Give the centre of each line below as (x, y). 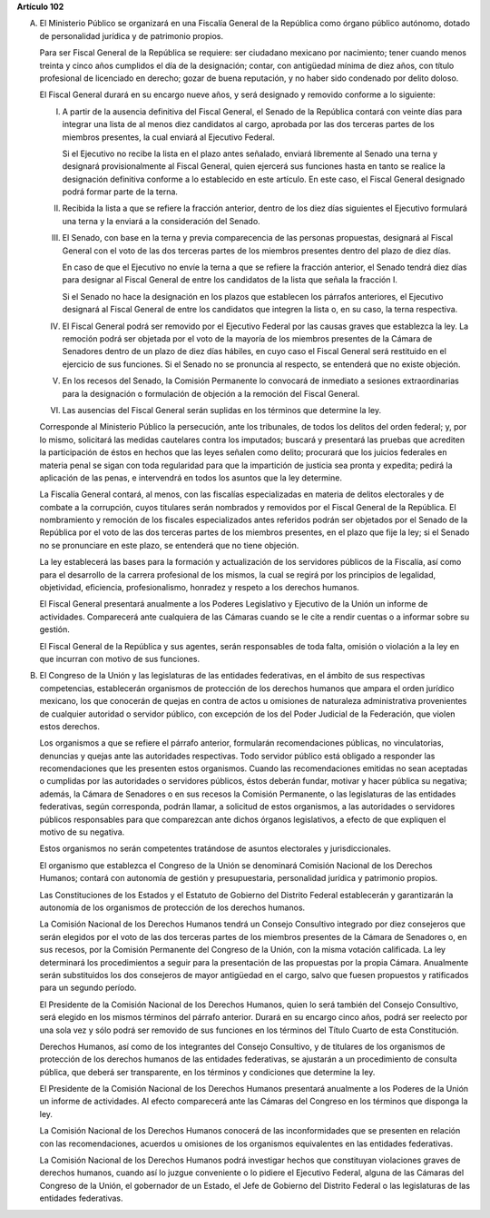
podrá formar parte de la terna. (120, 192)
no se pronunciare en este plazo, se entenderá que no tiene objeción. (169, 545)
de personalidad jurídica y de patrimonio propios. (132, 35)
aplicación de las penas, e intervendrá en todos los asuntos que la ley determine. (191, 478)
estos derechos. (69, 726)
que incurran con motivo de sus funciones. (119, 659)
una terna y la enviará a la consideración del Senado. (161, 221)
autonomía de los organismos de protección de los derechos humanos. (172, 907)
